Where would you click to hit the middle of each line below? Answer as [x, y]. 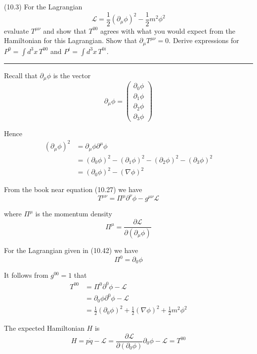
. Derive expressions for [204, 40]
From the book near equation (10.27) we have [73, 189]
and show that [65, 30]
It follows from [26, 275]
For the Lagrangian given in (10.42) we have [71, 250]
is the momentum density [74, 214]
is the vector [72, 75]
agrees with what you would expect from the [168, 30]
